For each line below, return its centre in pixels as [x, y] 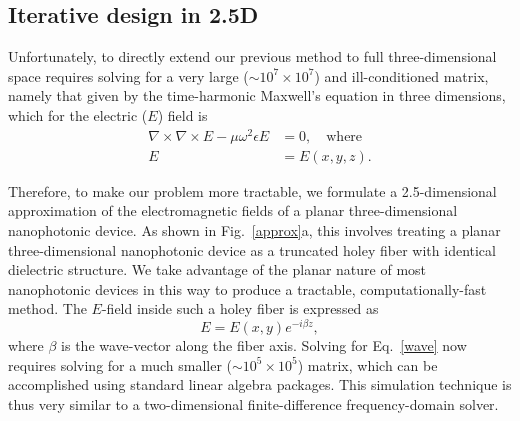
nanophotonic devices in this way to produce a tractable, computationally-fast [247, 288]
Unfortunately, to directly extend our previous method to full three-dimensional [252, 56]
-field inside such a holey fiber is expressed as [240, 308]
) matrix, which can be [367, 364]
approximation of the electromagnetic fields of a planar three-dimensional [233, 210]
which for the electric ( [78, 114]
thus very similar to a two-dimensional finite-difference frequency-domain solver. [253, 403]
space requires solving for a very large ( [128, 75]
